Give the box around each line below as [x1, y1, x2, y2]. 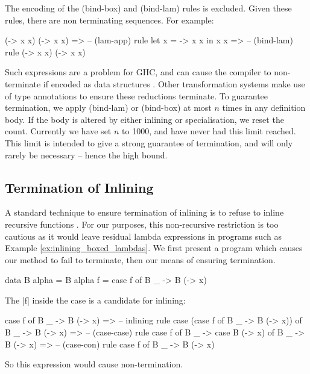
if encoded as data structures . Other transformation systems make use [43, 77, 305, 90]
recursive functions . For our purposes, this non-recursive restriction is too [5, 217, 279, 230]
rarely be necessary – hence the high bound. [5, 148, 168, 161]
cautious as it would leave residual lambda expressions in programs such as [5, 229, 282, 242]
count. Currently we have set [5, 125, 112, 137]
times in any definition [222, 101, 306, 114]
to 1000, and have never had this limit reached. [122, 125, 296, 137]
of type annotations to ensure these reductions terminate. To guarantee [5, 89, 268, 102]
